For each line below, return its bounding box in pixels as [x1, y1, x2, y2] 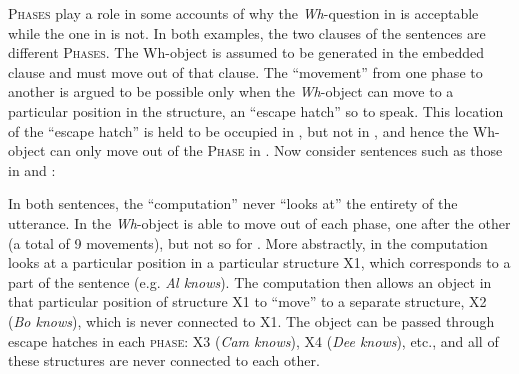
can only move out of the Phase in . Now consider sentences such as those [49, 140, 503, 161]
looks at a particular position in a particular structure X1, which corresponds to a [8, 252, 511, 273]
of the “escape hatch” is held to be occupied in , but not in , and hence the [8, 120, 469, 141]
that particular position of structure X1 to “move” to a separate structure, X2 [8, 291, 487, 312]
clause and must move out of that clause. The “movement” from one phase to [8, 61, 483, 82]
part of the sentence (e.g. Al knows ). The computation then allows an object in [8, 271, 492, 292]
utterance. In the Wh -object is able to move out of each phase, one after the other [8, 212, 511, 233]
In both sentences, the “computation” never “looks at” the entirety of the [8, 193, 458, 214]
